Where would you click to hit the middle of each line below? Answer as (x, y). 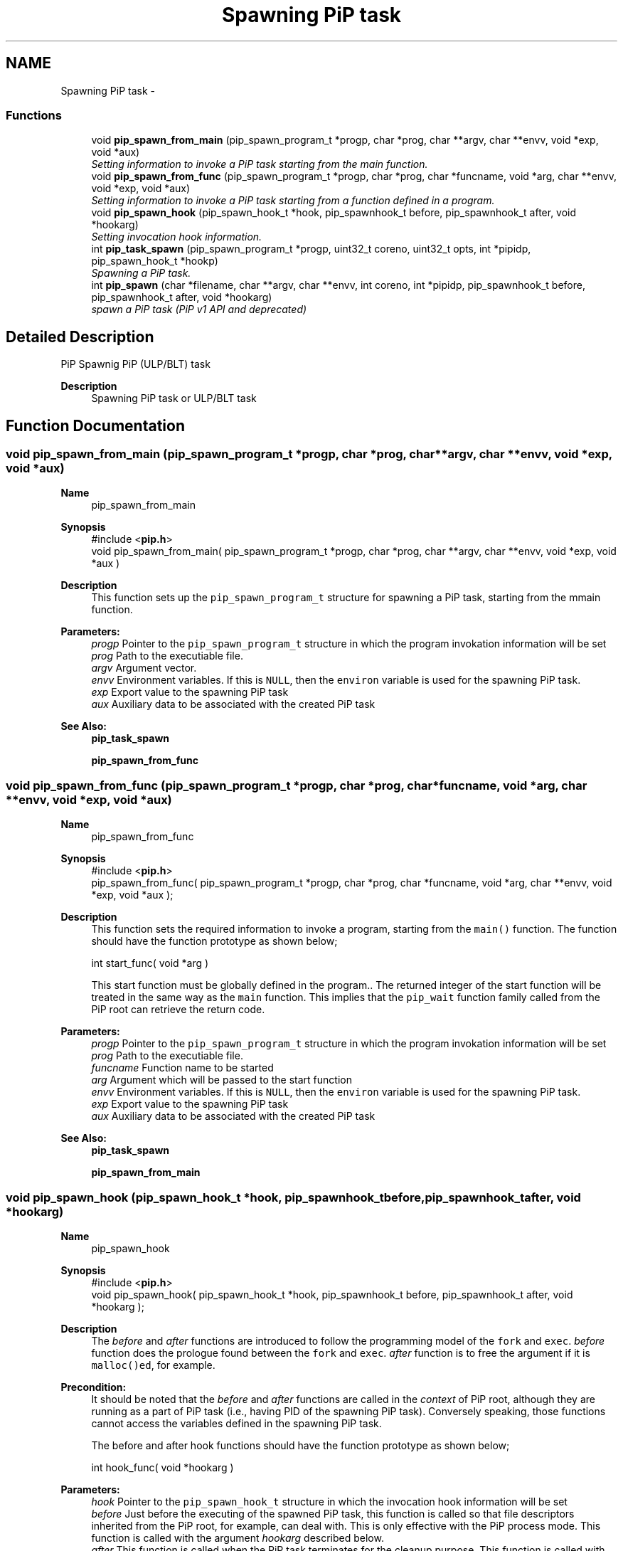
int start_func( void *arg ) (150, 963)
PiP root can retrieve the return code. (178, 1010)
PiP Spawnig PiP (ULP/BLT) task (135, 364)
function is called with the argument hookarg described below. (238, 1537)
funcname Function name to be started (182, 1068)
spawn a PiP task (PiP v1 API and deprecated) (199, 309)
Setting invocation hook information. (177, 237)
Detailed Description (80, 337)
